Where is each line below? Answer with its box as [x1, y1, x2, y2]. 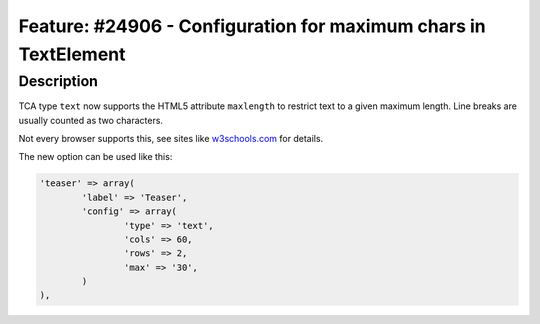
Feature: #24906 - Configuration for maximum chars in [18, 15, 487, 37]
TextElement [18, 43, 126, 65]
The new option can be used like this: [18, 151, 173, 163]
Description [18, 72, 99, 90]
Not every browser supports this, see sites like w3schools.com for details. [18, 132, 324, 144]
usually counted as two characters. [18, 114, 164, 126]
